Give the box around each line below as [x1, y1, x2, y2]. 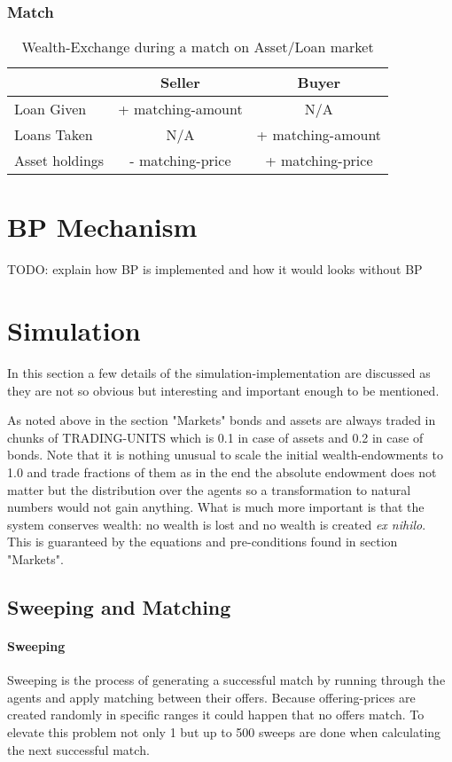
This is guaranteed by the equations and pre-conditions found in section [7, 532, 398, 551]
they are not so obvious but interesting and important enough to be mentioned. [7, 381, 440, 399]
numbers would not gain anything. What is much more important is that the [7, 498, 425, 516]
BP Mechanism [7, 208, 198, 245]
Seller [160, 72, 200, 93]
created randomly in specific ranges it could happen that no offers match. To [7, 705, 425, 724]
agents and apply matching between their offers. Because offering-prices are [7, 687, 416, 706]
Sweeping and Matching [7, 593, 231, 620]
